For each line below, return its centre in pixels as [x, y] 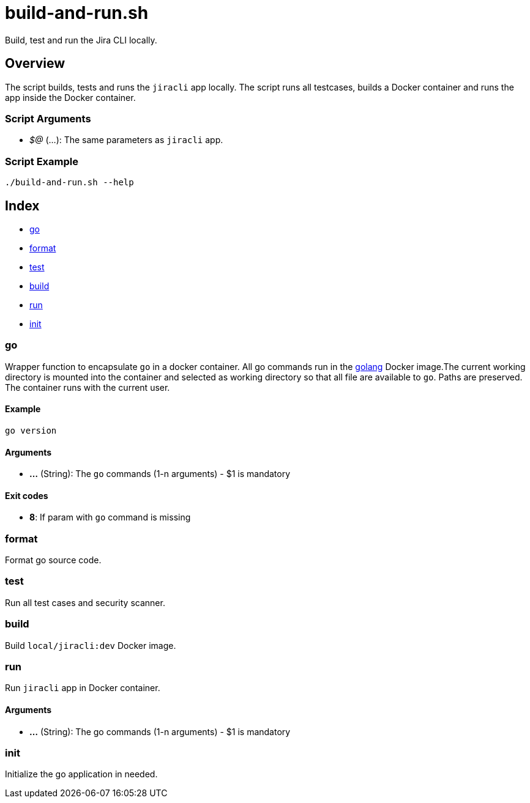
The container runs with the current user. [88, 387]
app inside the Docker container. [70, 97]
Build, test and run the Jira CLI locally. [81, 40]
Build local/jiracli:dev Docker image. [91, 645]
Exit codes [27, 495]
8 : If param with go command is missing [110, 517]
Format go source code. [53, 560]
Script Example [42, 161]
